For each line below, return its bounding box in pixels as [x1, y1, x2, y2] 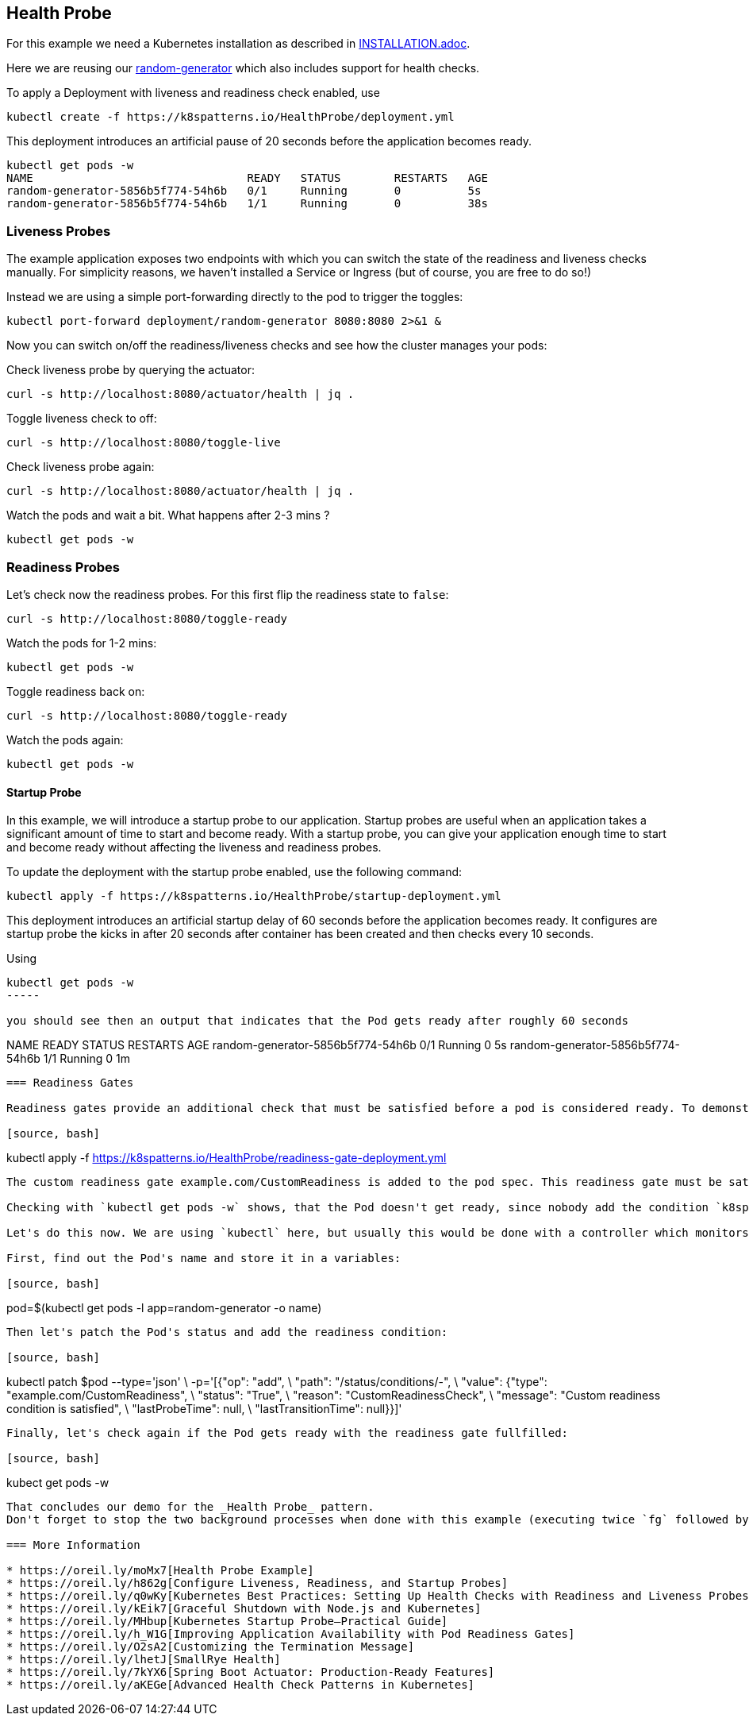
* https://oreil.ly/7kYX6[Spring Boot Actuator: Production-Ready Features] [6, 1666, 495, 1679]
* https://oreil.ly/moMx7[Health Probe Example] [6, 1564, 314, 1577]
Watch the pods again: [6, 732, 124, 747]
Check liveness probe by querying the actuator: [6, 363, 255, 377]
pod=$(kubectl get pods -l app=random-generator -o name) [6, 1301, 322, 1315]
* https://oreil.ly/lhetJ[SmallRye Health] [6, 1653, 281, 1666]
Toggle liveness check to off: [6, 411, 157, 426]
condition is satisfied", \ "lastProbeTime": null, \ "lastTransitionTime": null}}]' [6, 1402, 402, 1416]
